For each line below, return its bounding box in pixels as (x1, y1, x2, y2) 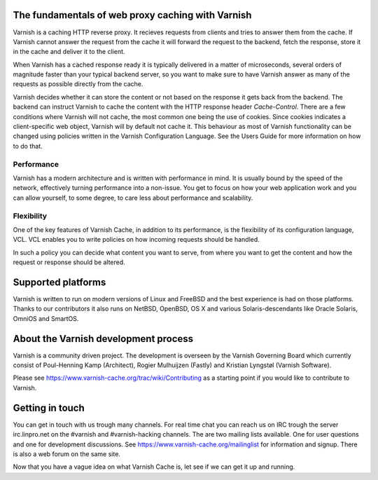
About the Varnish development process (13, 333, 194, 345)
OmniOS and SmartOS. (13, 314, 79, 322)
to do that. (13, 142, 43, 150)
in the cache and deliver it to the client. (13, 48, 125, 56)
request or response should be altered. (13, 258, 125, 266)
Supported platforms (13, 276, 106, 288)
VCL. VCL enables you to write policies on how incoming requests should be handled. (13, 235, 260, 244)
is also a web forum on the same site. (13, 449, 120, 458)
